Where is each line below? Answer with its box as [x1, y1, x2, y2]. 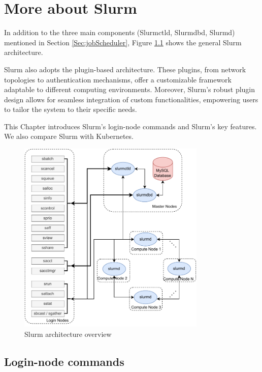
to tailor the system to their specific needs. [4, 104, 137, 115]
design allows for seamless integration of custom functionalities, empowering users [4, 94, 258, 104]
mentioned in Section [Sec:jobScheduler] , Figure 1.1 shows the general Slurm [4, 37, 242, 47]
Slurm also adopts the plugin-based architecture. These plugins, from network [4, 64, 246, 74]
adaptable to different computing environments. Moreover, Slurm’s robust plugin [4, 84, 255, 95]
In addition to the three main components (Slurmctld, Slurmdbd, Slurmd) [4, 27, 235, 38]
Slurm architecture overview [24, 328, 112, 339]
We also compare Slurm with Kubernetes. [4, 131, 134, 141]
